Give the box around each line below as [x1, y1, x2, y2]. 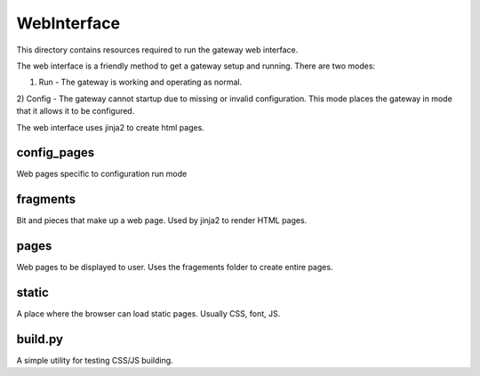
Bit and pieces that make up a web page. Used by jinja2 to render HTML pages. [16, 215, 308, 226]
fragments [16, 192, 76, 207]
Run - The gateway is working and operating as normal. [38, 76, 243, 88]
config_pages [16, 145, 95, 160]
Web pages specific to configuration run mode [16, 169, 188, 180]
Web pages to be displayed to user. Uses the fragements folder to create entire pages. [16, 262, 333, 273]
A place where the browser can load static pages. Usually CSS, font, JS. [16, 308, 281, 319]
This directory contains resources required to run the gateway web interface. [16, 44, 299, 55]
